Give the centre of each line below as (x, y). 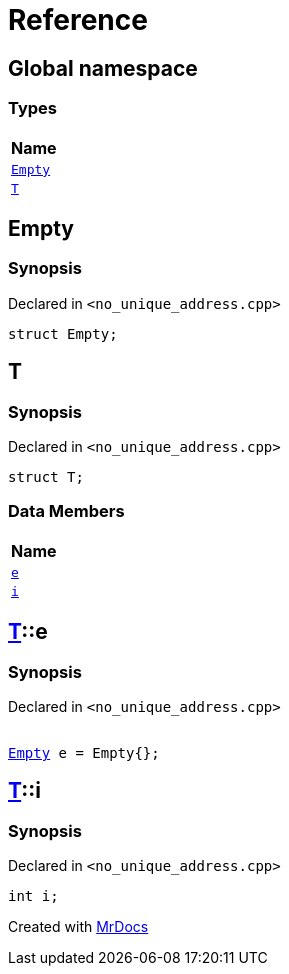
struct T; (46, 476)
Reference (78, 20)
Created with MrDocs (78, 927)
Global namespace (103, 68)
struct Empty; (63, 333)
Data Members (66, 511)
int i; (33, 896)
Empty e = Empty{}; (84, 752)
